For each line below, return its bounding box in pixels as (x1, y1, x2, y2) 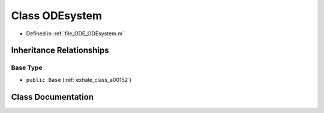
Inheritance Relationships (11, 45, 109, 56)
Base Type (11, 63, 43, 72)
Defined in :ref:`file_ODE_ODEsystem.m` (26, 30, 124, 37)
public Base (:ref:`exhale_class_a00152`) (26, 76, 132, 83)
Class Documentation (11, 91, 94, 102)
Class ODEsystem (11, 9, 102, 22)
